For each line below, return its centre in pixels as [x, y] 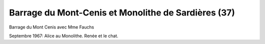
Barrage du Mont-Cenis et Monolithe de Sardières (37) [122, 13]
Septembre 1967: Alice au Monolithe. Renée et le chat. [64, 36]
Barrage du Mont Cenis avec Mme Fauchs [52, 27]
